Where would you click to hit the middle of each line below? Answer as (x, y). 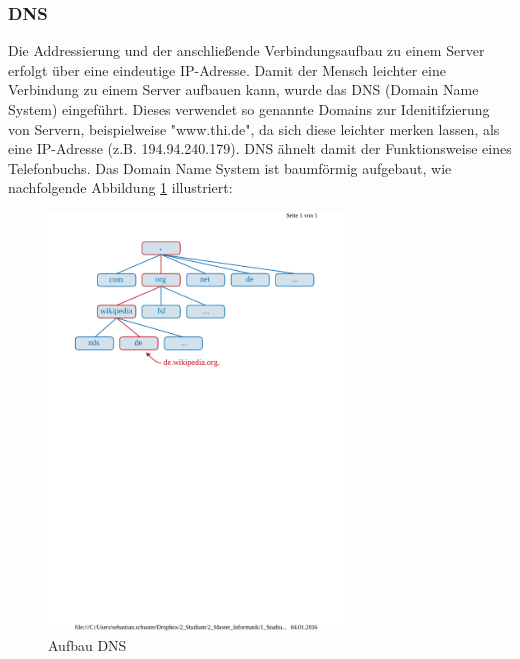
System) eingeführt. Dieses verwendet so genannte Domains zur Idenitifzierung (249, 109)
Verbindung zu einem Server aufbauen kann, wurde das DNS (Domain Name (243, 89)
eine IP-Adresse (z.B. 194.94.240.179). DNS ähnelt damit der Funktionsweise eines (260, 148)
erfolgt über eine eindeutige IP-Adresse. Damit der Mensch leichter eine (227, 69)
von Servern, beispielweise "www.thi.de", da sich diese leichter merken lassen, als (254, 128)
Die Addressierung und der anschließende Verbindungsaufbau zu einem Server (246, 50)
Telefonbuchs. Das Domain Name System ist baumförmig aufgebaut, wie (230, 167)
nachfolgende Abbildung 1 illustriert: (120, 187)
